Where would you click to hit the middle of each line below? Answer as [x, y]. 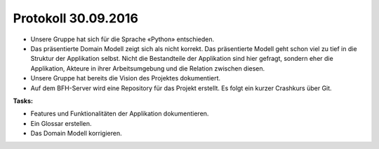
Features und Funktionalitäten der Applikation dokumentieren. [120, 114]
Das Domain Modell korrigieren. [76, 134]
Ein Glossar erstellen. [61, 123]
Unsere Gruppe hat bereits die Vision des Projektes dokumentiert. [126, 78]
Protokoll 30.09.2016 [75, 18]
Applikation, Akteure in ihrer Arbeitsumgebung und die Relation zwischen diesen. [148, 68]
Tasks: [23, 101]
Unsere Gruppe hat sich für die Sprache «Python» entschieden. [122, 39]
